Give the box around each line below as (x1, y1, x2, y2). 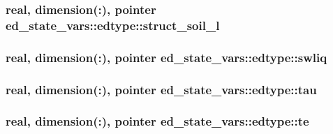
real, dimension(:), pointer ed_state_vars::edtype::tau (6, 80, 317, 98)
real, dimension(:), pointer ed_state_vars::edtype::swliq (6, 48, 327, 66)
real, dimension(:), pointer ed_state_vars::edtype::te (6, 112, 309, 130)
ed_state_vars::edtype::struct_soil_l (6, 16, 220, 33)
